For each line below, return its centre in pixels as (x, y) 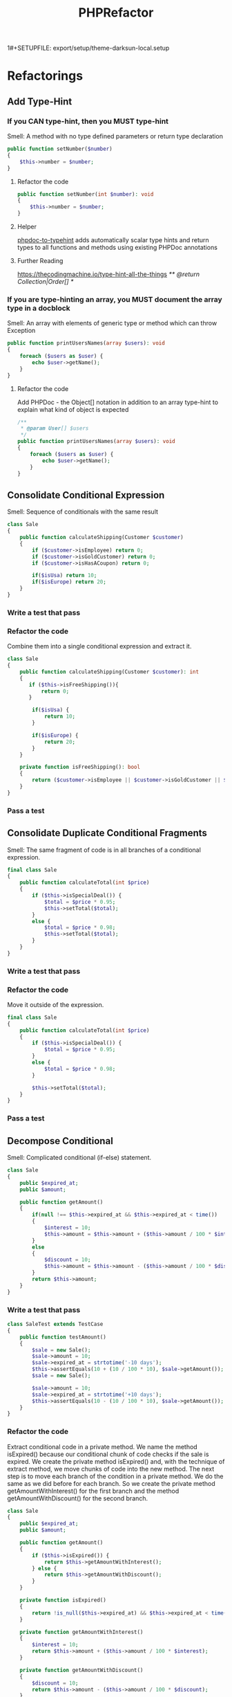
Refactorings (45, 76)
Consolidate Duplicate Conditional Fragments (107, 833)
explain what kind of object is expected (73, 409)
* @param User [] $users (55, 428)
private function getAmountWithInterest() (81, 1632)
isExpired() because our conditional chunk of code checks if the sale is (108, 1454)
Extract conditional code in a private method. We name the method (103, 1446)
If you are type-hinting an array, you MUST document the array (115, 299)
